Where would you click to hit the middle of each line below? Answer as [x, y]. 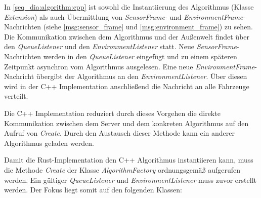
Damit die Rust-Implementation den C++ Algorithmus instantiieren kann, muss [129, 160]
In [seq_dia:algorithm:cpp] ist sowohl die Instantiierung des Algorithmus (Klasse [129, 7]
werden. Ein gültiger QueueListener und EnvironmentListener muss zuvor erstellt [130, 180]
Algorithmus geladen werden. [49, 143]
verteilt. [16, 96]
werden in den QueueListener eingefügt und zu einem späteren [140, 56]
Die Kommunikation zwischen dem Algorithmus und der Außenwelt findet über [127, 36]
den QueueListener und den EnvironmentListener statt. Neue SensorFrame [120, 46]
